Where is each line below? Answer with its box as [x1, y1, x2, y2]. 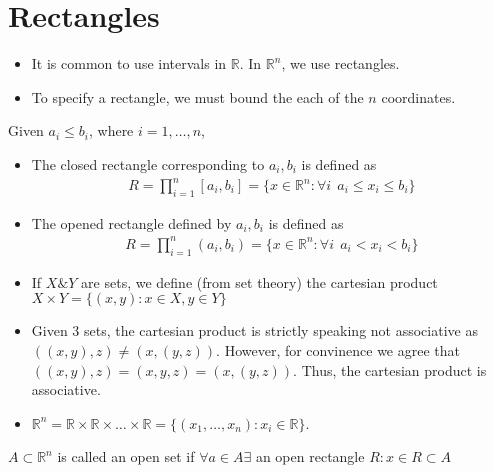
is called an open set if [57, 446, 195, 467]
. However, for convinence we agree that [216, 339, 460, 360]
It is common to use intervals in [31, 53, 227, 74]
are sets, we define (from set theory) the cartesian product [81, 271, 438, 292]
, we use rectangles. [281, 53, 400, 74]
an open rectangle [255, 446, 365, 467]
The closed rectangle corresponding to [31, 153, 265, 174]
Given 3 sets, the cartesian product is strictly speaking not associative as [31, 320, 478, 341]
